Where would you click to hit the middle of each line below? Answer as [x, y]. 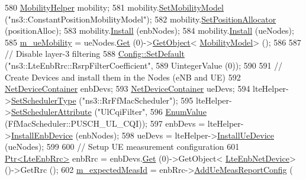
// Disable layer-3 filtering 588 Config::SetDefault [95, 54]
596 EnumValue [178, 112]
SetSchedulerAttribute [51, 112]
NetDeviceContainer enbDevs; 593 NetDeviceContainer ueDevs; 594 [128, 89]
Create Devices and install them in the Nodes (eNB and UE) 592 [123, 77]
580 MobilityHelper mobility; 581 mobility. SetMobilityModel [114, 7]
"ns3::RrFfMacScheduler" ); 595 [138, 100]
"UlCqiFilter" [121, 112]
